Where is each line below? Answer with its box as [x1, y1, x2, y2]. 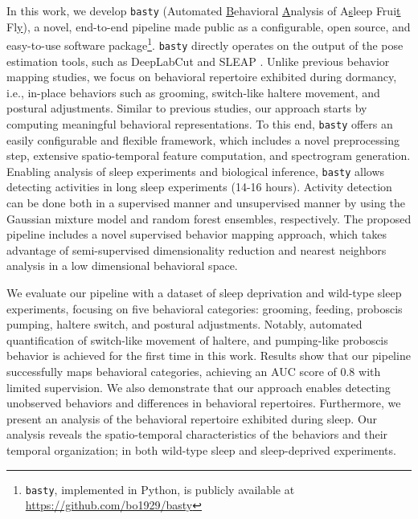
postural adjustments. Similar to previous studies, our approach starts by [6, 100, 367, 116]
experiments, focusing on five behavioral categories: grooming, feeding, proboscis [6, 300, 403, 317]
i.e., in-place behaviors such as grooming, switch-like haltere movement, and [6, 84, 380, 100]
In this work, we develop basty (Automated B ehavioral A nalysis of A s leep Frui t [6, 2, 401, 18]
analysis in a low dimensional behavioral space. [6, 257, 238, 274]
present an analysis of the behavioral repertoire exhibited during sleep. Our [6, 410, 378, 427]
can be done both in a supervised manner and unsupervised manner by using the [6, 194, 406, 211]
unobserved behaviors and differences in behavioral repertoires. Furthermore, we [6, 394, 401, 411]
